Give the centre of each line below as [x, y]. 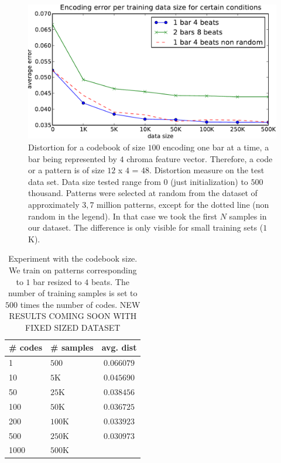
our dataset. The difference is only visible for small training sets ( [146, 227]
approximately [54, 204]
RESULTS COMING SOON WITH [73, 316]
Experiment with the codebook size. [73, 258]
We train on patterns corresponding [73, 270]
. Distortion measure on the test [207, 170]
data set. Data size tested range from [95, 181]
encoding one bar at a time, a [216, 147]
